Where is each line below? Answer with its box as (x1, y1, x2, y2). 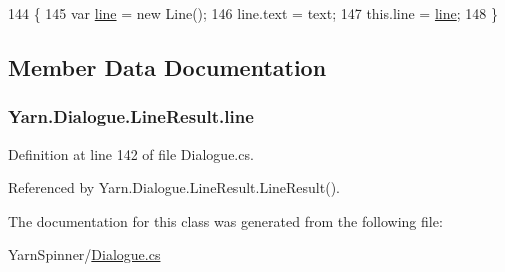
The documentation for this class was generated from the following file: (8, 210, 443, 231)
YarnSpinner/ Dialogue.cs (8, 244, 161, 265)
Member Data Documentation (8, 51, 327, 82)
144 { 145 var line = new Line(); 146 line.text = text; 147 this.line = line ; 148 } (8, 3, 498, 23)
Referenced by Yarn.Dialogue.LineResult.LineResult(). (8, 177, 340, 198)
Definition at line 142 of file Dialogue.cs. (8, 143, 254, 164)
